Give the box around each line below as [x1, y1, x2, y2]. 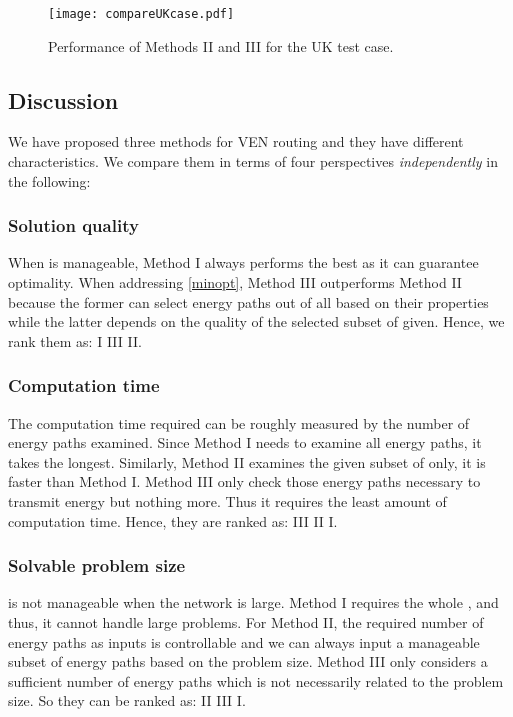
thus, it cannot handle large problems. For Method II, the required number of [8, 612, 484, 633]
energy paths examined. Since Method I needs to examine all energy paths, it [8, 432, 482, 453]
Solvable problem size [8, 553, 186, 578]
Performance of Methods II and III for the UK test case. [48, 35, 394, 56]
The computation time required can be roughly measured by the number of [8, 412, 470, 433]
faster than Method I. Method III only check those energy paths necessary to [8, 471, 481, 492]
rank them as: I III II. [8, 330, 142, 351]
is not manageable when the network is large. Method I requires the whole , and [8, 592, 499, 613]
